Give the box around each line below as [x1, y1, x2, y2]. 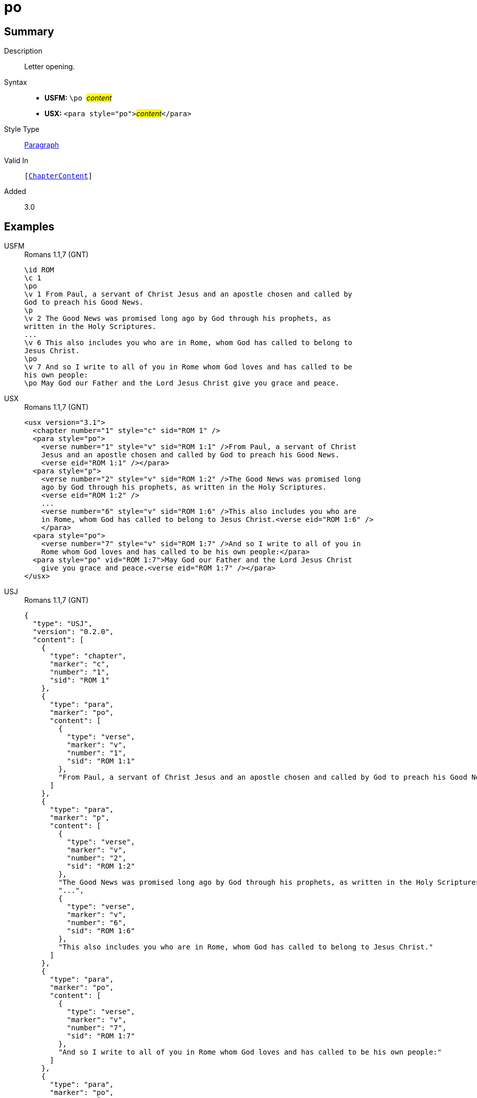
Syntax [4, 78, 27, 87]
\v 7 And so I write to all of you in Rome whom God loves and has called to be [24, 363, 353, 371]
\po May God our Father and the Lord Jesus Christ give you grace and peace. [24, 379, 340, 388]
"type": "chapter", [50, 652, 127, 660]
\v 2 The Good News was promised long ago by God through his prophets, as [24, 314, 331, 323]
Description [4, 46, 42, 56]
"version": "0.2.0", [32, 628, 114, 636]
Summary [4, 25, 54, 38]
